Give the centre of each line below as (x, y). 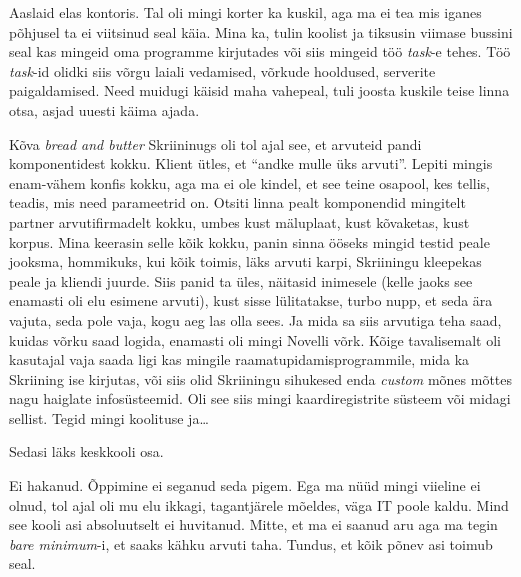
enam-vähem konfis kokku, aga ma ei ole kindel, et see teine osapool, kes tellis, (249, 182)
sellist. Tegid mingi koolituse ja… (109, 417)
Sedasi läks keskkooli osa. (86, 451)
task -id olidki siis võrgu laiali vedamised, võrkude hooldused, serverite (222, 70)
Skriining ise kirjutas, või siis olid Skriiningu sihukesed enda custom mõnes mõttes (261, 378)
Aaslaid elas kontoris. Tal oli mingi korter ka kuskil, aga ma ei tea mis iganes (245, 12)
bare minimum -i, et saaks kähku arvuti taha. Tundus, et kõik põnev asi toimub (251, 543)
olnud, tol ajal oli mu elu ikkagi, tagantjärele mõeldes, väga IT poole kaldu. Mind (259, 504)
